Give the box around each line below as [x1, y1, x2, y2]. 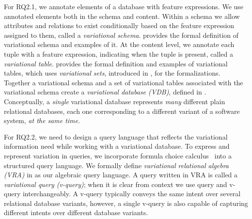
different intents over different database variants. [4, 207, 148, 218]
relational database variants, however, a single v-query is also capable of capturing [4, 198, 248, 208]
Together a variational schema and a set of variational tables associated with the [4, 77, 243, 87]
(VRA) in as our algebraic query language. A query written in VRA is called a [4, 170, 238, 180]
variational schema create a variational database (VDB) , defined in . [4, 87, 206, 97]
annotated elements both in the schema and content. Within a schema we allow [4, 11, 240, 21]
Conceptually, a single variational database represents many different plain [4, 96, 225, 106]
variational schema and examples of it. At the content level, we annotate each [4, 39, 235, 49]
